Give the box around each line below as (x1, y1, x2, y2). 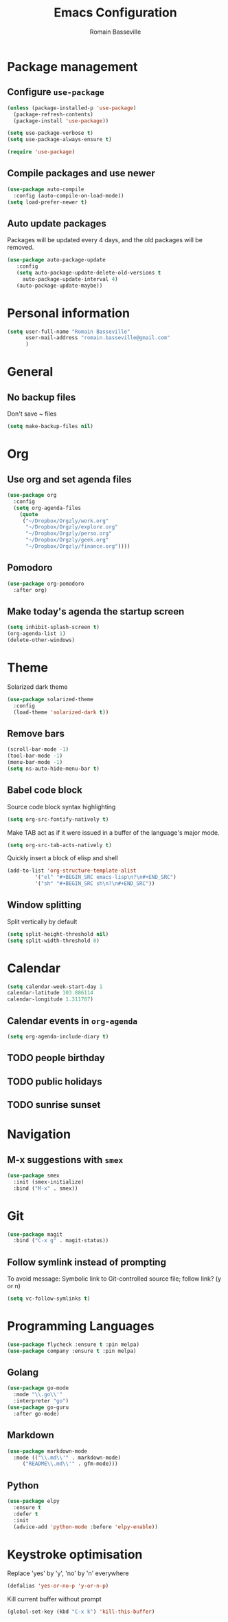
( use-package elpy (7, 1498, 60, 1505)
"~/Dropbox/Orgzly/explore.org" (25, 524, 118, 531)
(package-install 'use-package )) (13, 117, 109, 125)
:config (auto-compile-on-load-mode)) (13, 192, 125, 199)
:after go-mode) (13, 1410, 60, 1417)
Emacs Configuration (54, 5, 177, 21)
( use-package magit (7, 1230, 63, 1238)
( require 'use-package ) (7, 149, 76, 156)
